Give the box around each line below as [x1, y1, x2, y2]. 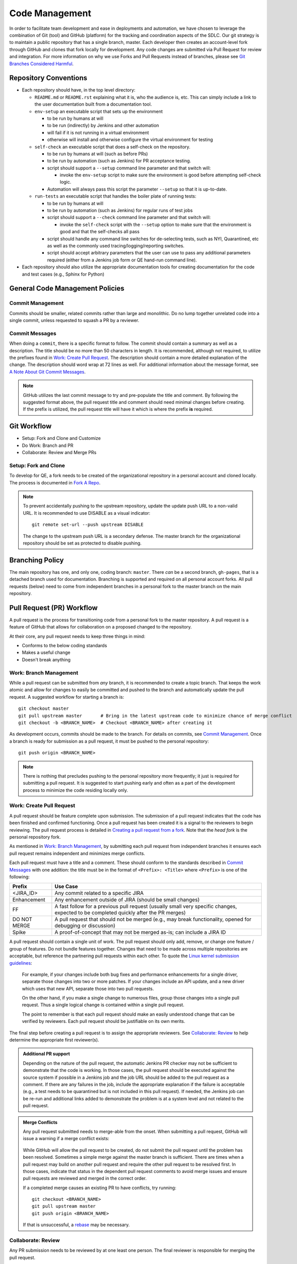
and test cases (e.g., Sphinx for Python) [22, 271, 104, 277]
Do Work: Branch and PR [22, 442, 74, 448]
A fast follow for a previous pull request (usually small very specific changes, [54, 903, 237, 910]
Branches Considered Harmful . [9, 61, 74, 67]
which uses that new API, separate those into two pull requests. [22, 985, 154, 991]
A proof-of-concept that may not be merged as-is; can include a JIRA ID [54, 929, 226, 936]
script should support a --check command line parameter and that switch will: [47, 214, 211, 220]
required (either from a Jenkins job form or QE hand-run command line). [47, 257, 197, 263]
